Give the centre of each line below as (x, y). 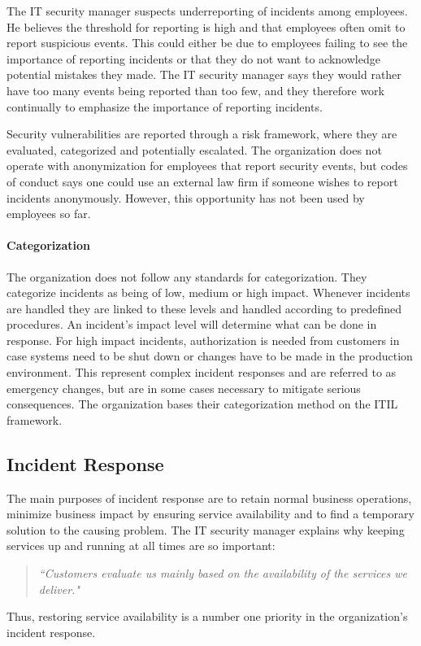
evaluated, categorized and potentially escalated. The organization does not (194, 149)
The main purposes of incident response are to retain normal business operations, (209, 498)
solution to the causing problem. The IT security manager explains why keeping (206, 529)
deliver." (59, 589)
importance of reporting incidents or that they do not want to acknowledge (193, 58)
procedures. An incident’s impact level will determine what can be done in (192, 324)
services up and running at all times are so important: (141, 546)
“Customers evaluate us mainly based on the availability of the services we (223, 573)
